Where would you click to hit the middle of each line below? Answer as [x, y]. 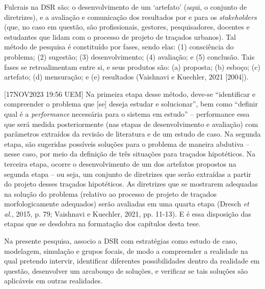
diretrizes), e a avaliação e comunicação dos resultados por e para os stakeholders [130, 17]
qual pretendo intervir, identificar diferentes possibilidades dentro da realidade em [132, 261]
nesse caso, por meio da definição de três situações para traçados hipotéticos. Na [130, 154]
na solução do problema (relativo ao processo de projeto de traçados [110, 193]
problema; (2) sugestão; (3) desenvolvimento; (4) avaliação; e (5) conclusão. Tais [129, 56]
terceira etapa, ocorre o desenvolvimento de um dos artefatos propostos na [120, 163]
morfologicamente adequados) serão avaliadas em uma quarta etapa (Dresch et [127, 204]
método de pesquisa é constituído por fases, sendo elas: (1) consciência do [119, 47]
